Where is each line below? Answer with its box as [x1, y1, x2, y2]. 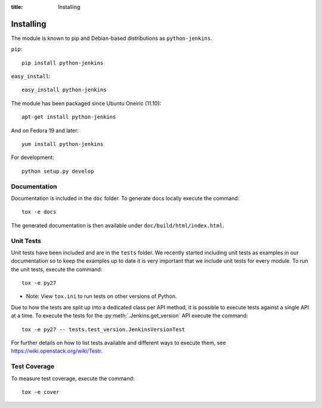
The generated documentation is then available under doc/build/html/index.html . [11, 222, 225, 229]
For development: [11, 154, 55, 161]
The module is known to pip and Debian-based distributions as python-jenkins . [11, 35, 213, 42]
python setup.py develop [21, 167, 94, 175]
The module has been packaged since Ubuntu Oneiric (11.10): [11, 99, 162, 107]
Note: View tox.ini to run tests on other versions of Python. [26, 292, 177, 300]
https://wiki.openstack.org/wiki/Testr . [11, 347, 103, 354]
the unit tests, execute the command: [11, 266, 103, 273]
